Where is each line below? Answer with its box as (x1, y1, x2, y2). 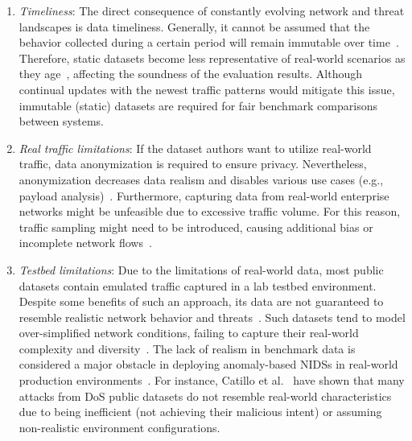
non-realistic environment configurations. (19, 418, 220, 435)
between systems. (19, 113, 104, 130)
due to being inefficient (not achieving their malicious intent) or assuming (19, 403, 382, 420)
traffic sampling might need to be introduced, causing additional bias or (19, 218, 373, 235)
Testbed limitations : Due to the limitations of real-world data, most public (19, 261, 384, 278)
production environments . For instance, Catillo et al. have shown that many (19, 372, 405, 389)
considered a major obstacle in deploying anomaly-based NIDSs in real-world (19, 356, 398, 373)
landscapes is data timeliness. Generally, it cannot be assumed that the (19, 18, 370, 35)
